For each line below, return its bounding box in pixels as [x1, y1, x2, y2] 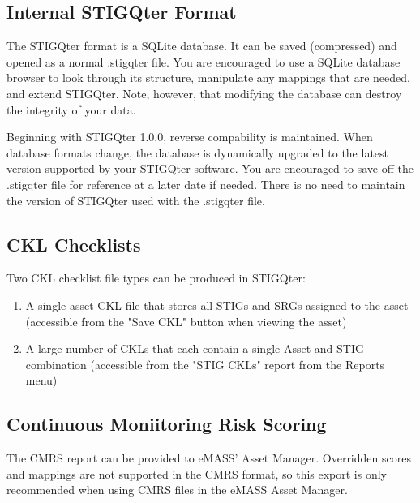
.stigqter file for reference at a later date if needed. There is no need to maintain [6, 175, 405, 192]
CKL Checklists [6, 231, 141, 256]
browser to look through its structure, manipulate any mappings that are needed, [6, 69, 410, 86]
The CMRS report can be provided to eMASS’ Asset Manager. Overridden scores [6, 449, 411, 466]
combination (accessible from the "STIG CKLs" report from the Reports [25, 355, 385, 372]
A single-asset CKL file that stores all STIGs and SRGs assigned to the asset [25, 296, 409, 313]
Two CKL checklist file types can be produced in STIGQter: [6, 269, 306, 286]
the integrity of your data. [6, 101, 136, 118]
